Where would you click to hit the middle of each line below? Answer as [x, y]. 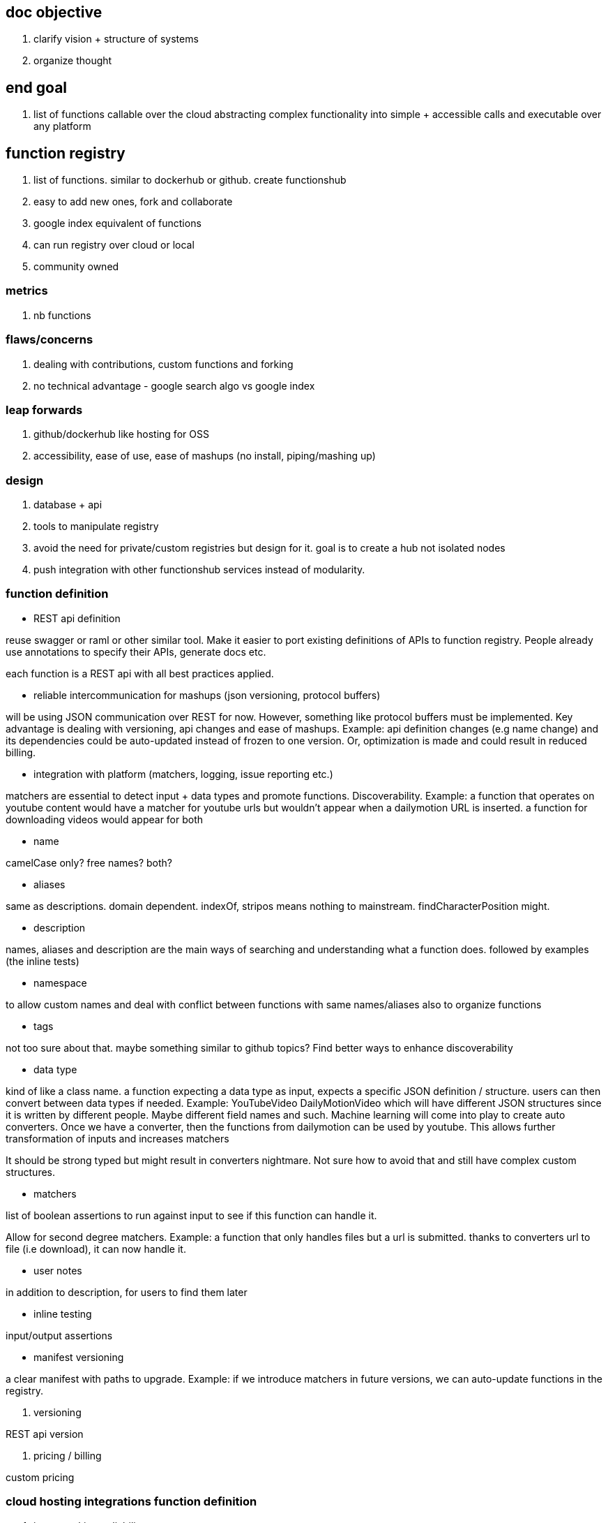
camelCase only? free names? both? [89, 862]
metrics [27, 291]
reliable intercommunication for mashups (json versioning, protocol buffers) [207, 695]
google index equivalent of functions [117, 223]
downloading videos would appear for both [105, 819]
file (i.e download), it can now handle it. [96, 1249]
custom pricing [40, 1477]
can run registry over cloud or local [114, 245]
